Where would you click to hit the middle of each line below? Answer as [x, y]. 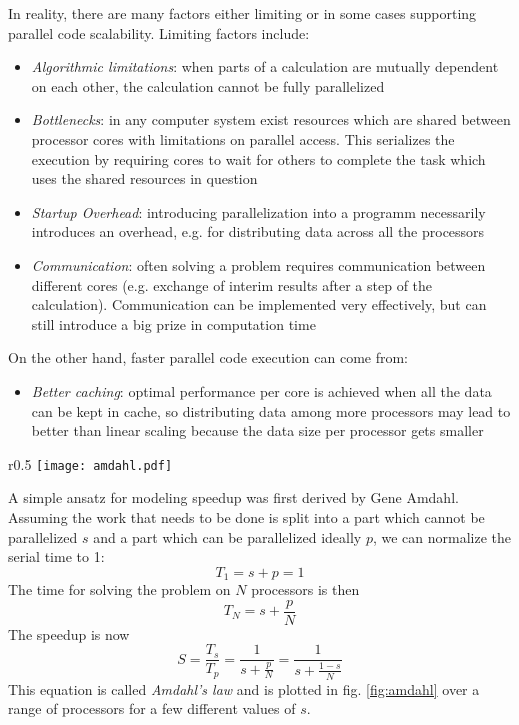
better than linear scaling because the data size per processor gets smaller [257, 430]
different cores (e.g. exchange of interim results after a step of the [232, 284]
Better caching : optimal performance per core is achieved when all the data [261, 390]
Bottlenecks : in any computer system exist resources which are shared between [271, 119]
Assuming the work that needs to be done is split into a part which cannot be [246, 516]
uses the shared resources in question [144, 178]
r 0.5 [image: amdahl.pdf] [90, 463]
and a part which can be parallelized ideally [227, 536]
